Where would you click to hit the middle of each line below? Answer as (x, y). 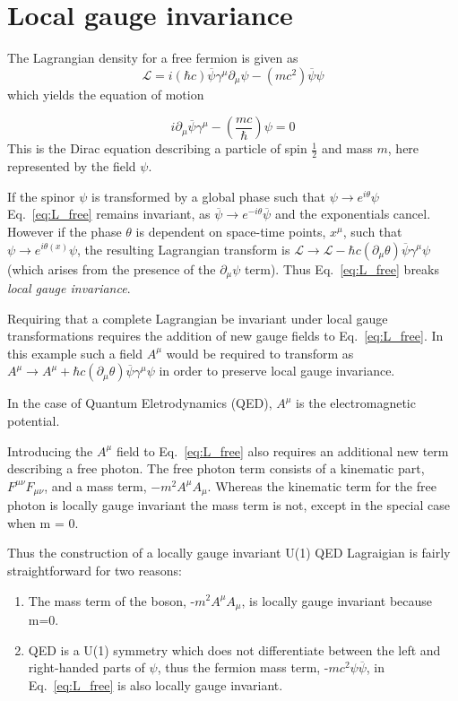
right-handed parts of (86, 667)
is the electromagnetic (356, 403)
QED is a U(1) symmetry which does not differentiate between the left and (234, 649)
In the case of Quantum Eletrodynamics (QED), (140, 403)
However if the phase (65, 231)
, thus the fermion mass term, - (243, 667)
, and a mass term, (95, 485)
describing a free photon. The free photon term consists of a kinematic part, (216, 468)
